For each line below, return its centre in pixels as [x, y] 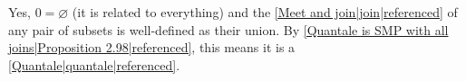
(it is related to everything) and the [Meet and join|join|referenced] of [265, 12]
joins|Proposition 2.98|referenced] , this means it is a [152, 47]
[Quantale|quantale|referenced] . [94, 64]
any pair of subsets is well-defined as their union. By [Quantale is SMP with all [228, 29]
